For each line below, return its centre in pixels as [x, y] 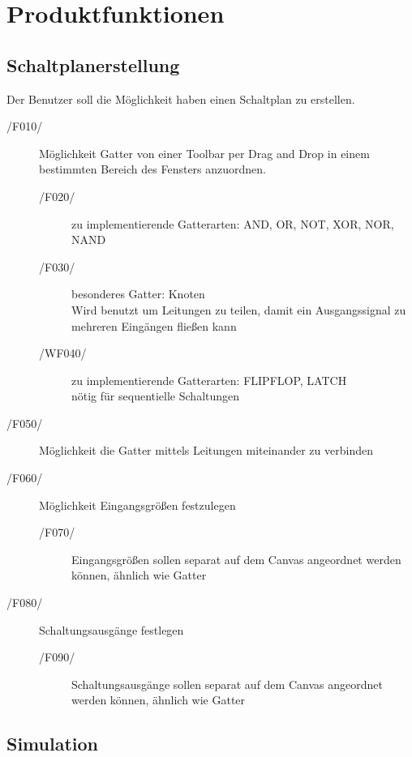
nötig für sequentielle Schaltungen [156, 396]
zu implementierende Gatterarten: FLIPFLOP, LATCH [209, 380]
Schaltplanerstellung [93, 64]
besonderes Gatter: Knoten [138, 294]
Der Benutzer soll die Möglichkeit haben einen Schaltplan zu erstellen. [181, 98]
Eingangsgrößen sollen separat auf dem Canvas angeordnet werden [236, 559]
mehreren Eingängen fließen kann [154, 325]
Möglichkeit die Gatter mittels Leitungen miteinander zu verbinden [206, 450]
